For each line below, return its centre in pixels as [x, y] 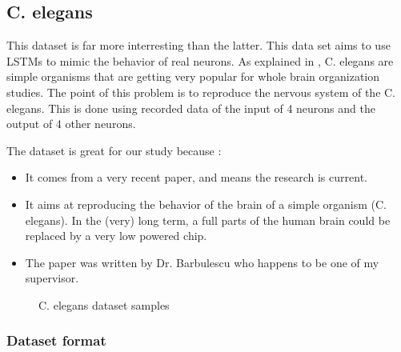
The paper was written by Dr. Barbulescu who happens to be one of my [202, 262]
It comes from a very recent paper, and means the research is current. [196, 177]
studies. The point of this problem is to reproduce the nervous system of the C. [201, 92]
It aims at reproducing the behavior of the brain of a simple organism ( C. [206, 204]
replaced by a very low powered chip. [116, 236]
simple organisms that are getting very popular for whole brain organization [193, 76]
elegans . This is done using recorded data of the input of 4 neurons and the [191, 108]
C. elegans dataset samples [104, 304]
